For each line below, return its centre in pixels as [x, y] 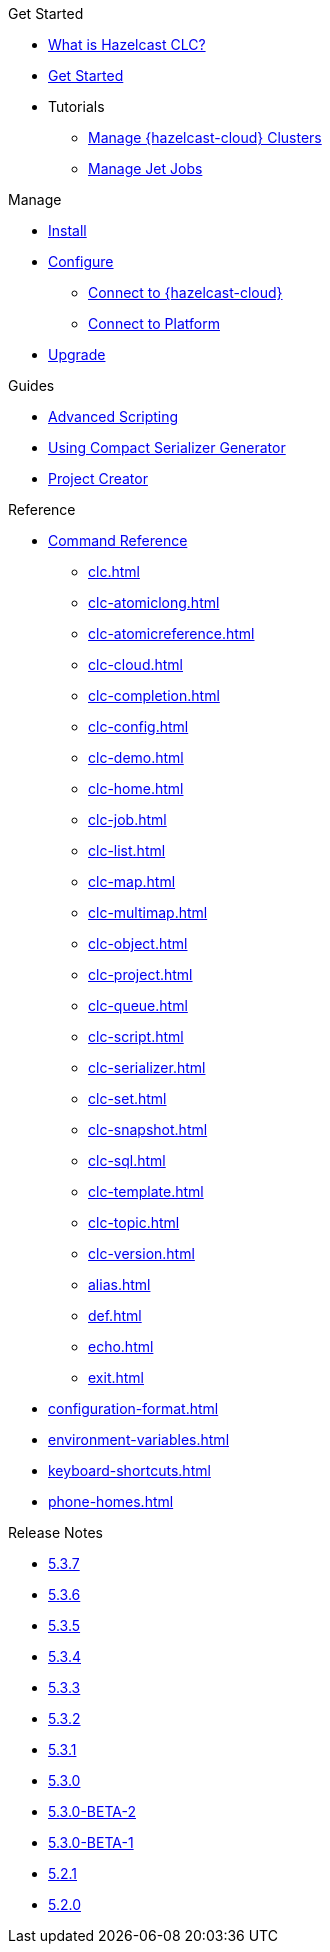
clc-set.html [127, 1098]
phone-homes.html [111, 1501]
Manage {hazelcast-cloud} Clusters [205, 137]
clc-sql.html [127, 1160]
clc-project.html [140, 974]
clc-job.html [127, 819]
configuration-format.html [133, 1408]
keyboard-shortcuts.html [129, 1470]
